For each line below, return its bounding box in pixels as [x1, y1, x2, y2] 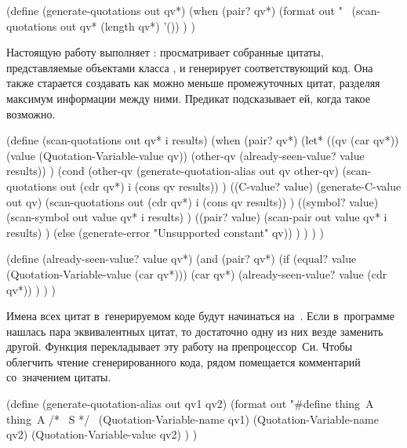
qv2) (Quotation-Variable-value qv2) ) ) [6, 426, 198, 443]
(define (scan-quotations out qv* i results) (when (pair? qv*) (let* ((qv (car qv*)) [6, 132, 399, 148]
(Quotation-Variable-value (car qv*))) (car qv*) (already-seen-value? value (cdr [6, 265, 387, 282]
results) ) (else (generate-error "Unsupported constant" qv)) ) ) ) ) [6, 224, 325, 240]
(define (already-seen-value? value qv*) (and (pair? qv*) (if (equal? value [6, 250, 357, 267]
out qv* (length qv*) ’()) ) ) [60, 17, 195, 34]
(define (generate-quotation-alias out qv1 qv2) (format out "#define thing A [6, 395, 374, 412]
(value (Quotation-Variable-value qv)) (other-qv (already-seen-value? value [6, 147, 365, 163]
